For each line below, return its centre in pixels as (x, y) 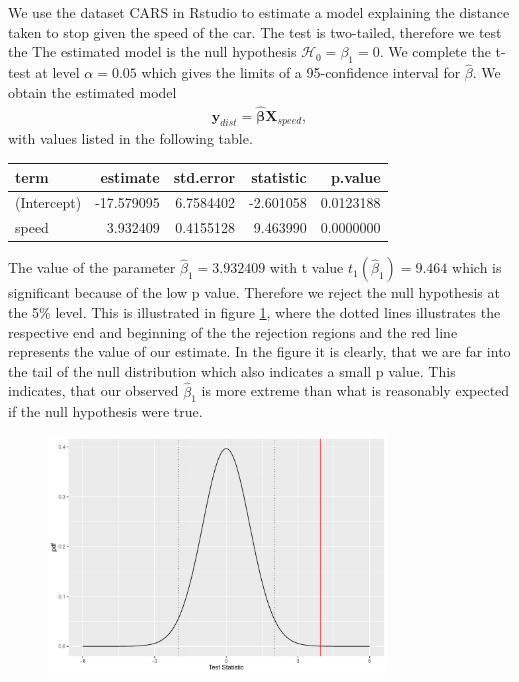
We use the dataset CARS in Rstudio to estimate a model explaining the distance (259, 12)
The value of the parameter (92, 267)
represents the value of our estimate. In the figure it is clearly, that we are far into (259, 351)
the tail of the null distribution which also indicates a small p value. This (232, 370)
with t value (306, 267)
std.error (204, 176)
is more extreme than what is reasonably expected (355, 390)
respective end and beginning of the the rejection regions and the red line (233, 331)
